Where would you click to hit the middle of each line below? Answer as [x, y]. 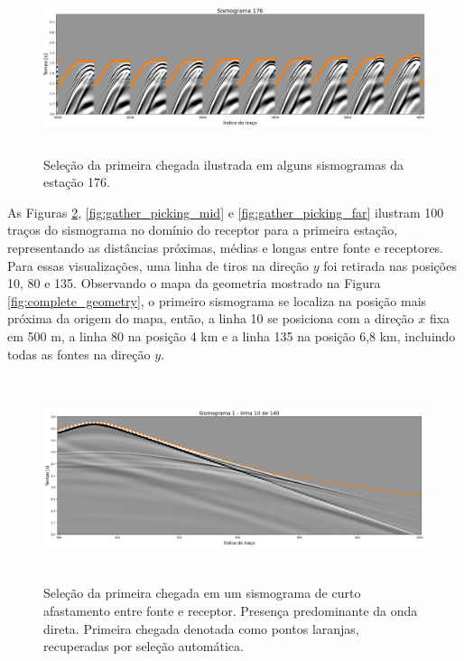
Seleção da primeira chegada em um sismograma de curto [202, 593]
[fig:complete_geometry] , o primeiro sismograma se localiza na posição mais [217, 300]
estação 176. [77, 182]
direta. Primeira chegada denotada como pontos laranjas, [201, 628]
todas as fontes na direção [79, 354]
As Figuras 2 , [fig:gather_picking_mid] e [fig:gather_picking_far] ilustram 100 [226, 212]
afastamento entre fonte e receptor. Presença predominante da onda [231, 611]
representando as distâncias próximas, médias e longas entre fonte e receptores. [226, 247]
